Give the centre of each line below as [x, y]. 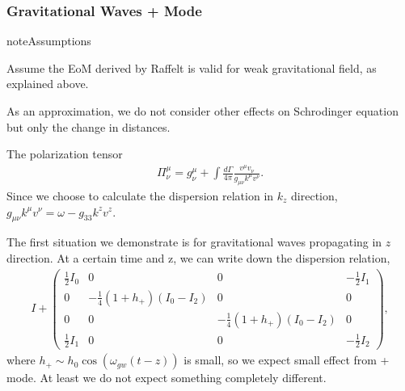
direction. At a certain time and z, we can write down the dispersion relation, [198, 257]
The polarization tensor [65, 154]
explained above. [48, 84]
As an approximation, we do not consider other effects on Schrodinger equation [202, 111]
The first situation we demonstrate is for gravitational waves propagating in [194, 242]
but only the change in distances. [89, 126]
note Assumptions [49, 41]
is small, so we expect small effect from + [287, 360]
